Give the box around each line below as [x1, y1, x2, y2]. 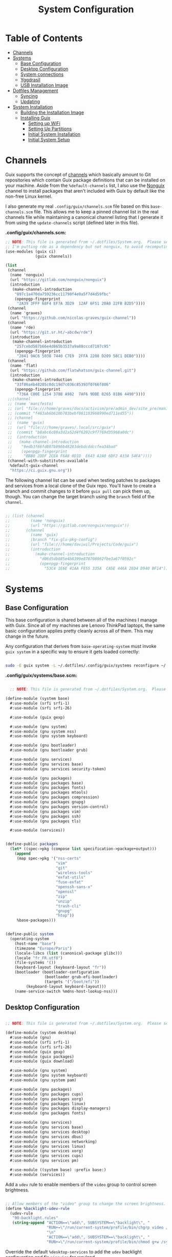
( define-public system [5, 931, 54, 937]
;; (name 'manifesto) [7, 401, 54, 406]
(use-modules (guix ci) [5, 249, 56, 254]
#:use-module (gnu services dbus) [10, 1134, 83, 1139]
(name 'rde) [10, 325, 36, 330]
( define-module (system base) [5, 696, 70, 701]
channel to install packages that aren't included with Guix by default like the [5, 188, 165, 194]
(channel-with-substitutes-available [7, 458, 88, 463]
